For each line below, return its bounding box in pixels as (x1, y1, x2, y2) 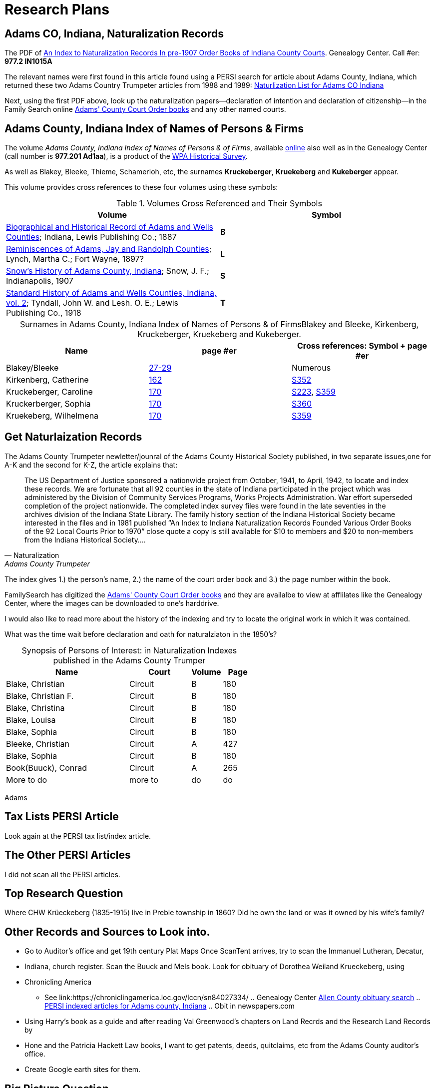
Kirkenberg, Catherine (6, 375, 89, 385)
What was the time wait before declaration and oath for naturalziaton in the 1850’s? (4, 629, 277, 638)
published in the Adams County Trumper (53, 655, 206, 665)
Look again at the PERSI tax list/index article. (4, 831, 151, 840)
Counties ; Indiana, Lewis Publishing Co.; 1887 (6, 232, 177, 242)
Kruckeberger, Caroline (6, 387, 93, 397)
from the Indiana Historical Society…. (24, 535, 146, 544)
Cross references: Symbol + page (297, 341, 427, 351)
